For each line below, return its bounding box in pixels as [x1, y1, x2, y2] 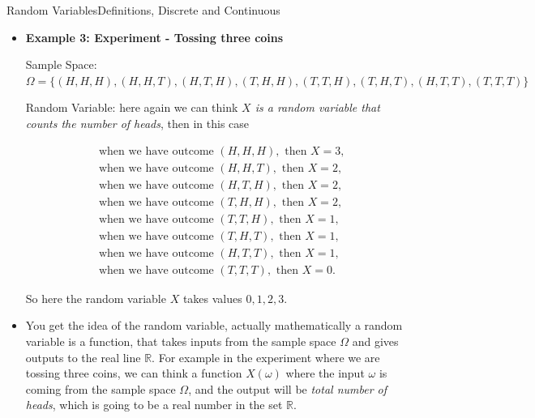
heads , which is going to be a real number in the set [25, 396, 283, 413]
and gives [352, 333, 399, 349]
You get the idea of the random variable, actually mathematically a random [25, 317, 403, 334]
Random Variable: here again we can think [25, 99, 238, 116]
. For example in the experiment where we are [152, 348, 380, 365]
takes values [182, 289, 242, 306]
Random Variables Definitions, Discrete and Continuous [6, 2, 280, 18]
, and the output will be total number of [188, 380, 387, 397]
